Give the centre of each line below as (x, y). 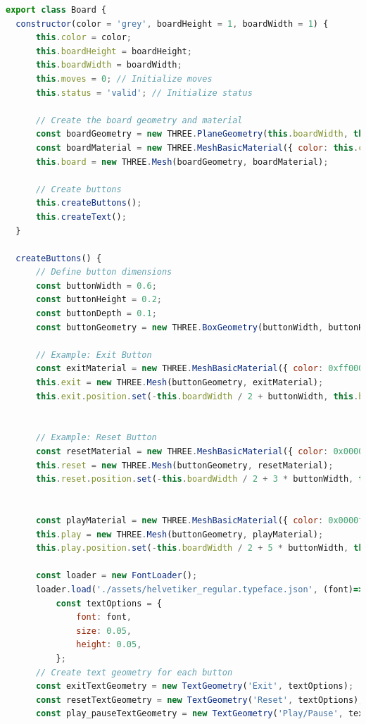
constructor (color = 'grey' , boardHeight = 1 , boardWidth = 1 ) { (172, 24)
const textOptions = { (109, 603)
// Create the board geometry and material (139, 120)
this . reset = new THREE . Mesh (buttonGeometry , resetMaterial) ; (184, 465)
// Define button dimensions (104, 272)
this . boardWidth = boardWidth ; (109, 65)
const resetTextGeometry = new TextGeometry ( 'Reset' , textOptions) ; (200, 700)
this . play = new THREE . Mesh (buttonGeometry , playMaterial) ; (179, 534)
